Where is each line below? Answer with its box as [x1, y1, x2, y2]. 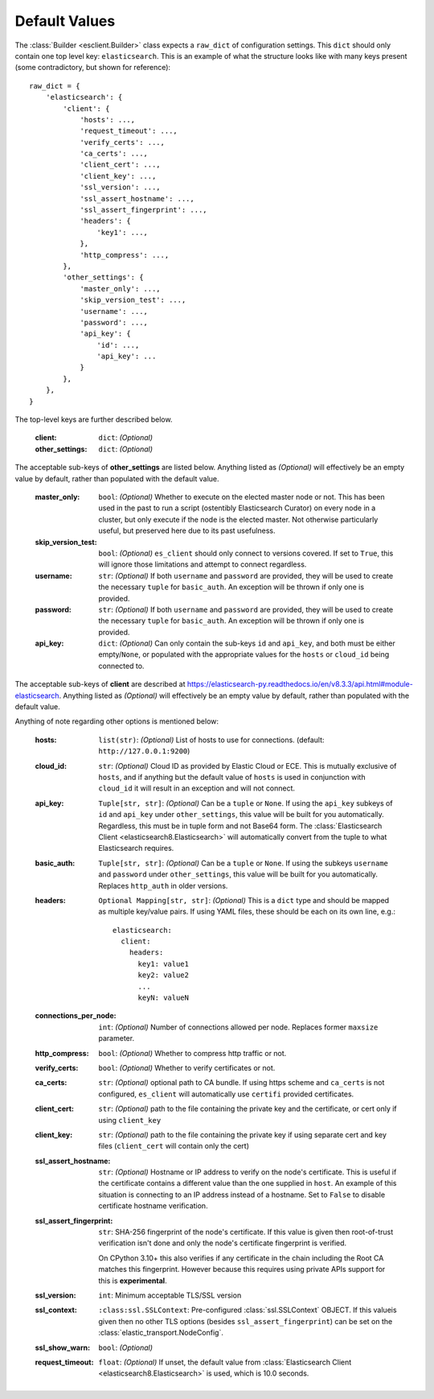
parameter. [98, 1034, 135, 1043]
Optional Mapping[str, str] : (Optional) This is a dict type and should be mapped [98, 895, 390, 905]
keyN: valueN [137, 993, 189, 1002]
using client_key [98, 1115, 162, 1125]
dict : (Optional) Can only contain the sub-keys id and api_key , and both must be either [98, 638, 395, 648]
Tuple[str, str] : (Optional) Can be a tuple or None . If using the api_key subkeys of [98, 798, 393, 808]
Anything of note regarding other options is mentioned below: [14, 716, 219, 726]
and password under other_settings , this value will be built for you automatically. [98, 869, 378, 879]
